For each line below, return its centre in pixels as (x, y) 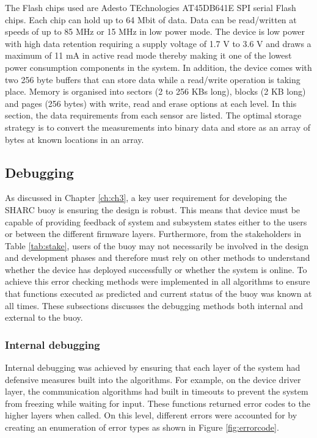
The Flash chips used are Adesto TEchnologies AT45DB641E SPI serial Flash (151, 7)
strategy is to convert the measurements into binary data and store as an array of (158, 127)
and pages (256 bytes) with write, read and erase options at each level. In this (151, 103)
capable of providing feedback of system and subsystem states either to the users (156, 221)
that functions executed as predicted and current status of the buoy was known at (158, 294)
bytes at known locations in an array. (75, 139)
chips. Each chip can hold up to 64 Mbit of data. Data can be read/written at (151, 19)
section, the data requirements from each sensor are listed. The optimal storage (153, 115)
